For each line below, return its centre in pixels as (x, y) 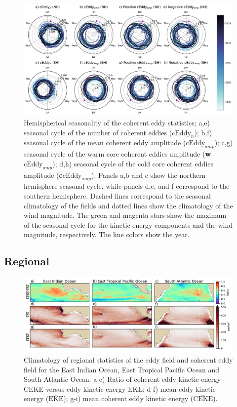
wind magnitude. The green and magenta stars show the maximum (125, 215)
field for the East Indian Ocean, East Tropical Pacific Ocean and (121, 369)
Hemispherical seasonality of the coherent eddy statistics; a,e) (117, 123)
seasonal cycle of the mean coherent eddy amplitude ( (105, 142)
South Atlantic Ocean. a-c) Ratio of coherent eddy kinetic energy (122, 379)
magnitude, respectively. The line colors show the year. (107, 234)
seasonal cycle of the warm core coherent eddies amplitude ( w (118, 154)
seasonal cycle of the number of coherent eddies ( (98, 132)
